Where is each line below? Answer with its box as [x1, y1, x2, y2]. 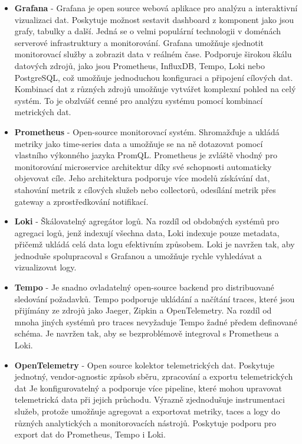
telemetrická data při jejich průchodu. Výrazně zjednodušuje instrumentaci [14, 393, 285, 406]
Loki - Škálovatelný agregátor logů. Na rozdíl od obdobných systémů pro [14, 215, 280, 227]
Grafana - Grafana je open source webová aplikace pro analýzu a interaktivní [14, 2, 298, 14]
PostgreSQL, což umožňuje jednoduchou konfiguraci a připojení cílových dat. [14, 71, 293, 83]
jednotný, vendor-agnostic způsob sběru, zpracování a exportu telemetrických [14, 370, 293, 383]
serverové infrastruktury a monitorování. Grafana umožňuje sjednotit [14, 36, 264, 48]
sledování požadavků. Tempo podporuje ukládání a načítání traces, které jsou [14, 292, 295, 305]
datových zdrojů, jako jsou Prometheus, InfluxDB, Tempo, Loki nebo [14, 59, 265, 71]
